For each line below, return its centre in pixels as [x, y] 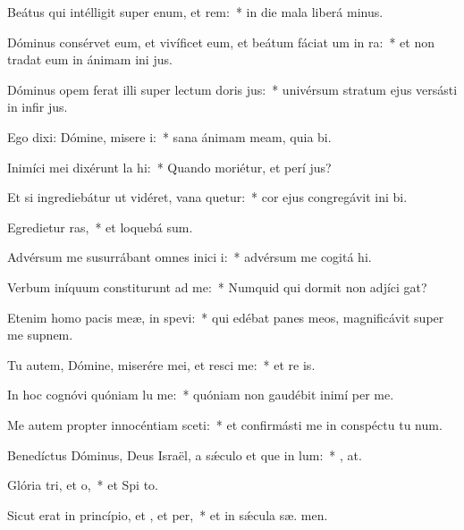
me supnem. [40, 335]
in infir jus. [38, 107]
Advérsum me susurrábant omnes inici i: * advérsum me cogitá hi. [190, 257]
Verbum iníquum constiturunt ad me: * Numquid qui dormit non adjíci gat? [217, 286]
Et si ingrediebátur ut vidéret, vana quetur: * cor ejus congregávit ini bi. [207, 197]
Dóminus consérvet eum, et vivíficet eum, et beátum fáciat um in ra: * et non [221, 42]
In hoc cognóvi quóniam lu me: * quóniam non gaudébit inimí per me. [201, 395]
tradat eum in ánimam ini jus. [90, 59]
